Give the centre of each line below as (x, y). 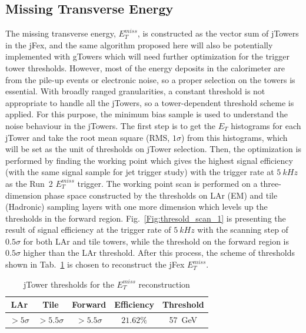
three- (271, 183)
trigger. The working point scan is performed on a (167, 183)
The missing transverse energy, (61, 33)
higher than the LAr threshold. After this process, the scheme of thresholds (159, 253)
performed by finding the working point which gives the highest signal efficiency (149, 160)
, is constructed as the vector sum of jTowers (218, 33)
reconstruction (164, 284)
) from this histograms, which (234, 137)
